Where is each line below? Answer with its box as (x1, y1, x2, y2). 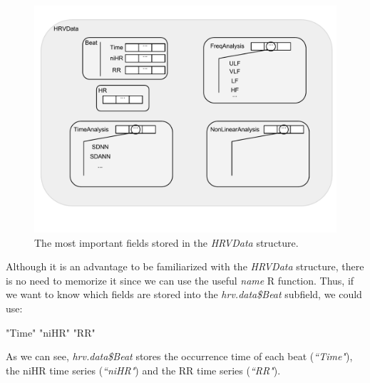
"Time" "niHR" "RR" (6, 325, 96, 339)
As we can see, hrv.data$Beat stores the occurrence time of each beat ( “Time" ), (6, 349, 353, 364)
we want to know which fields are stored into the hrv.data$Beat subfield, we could (6, 287, 362, 302)
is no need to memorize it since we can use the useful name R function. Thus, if (6, 272, 354, 287)
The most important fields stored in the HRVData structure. (34, 235, 299, 250)
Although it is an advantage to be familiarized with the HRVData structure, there (6, 259, 364, 274)
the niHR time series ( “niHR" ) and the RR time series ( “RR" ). (6, 362, 281, 377)
